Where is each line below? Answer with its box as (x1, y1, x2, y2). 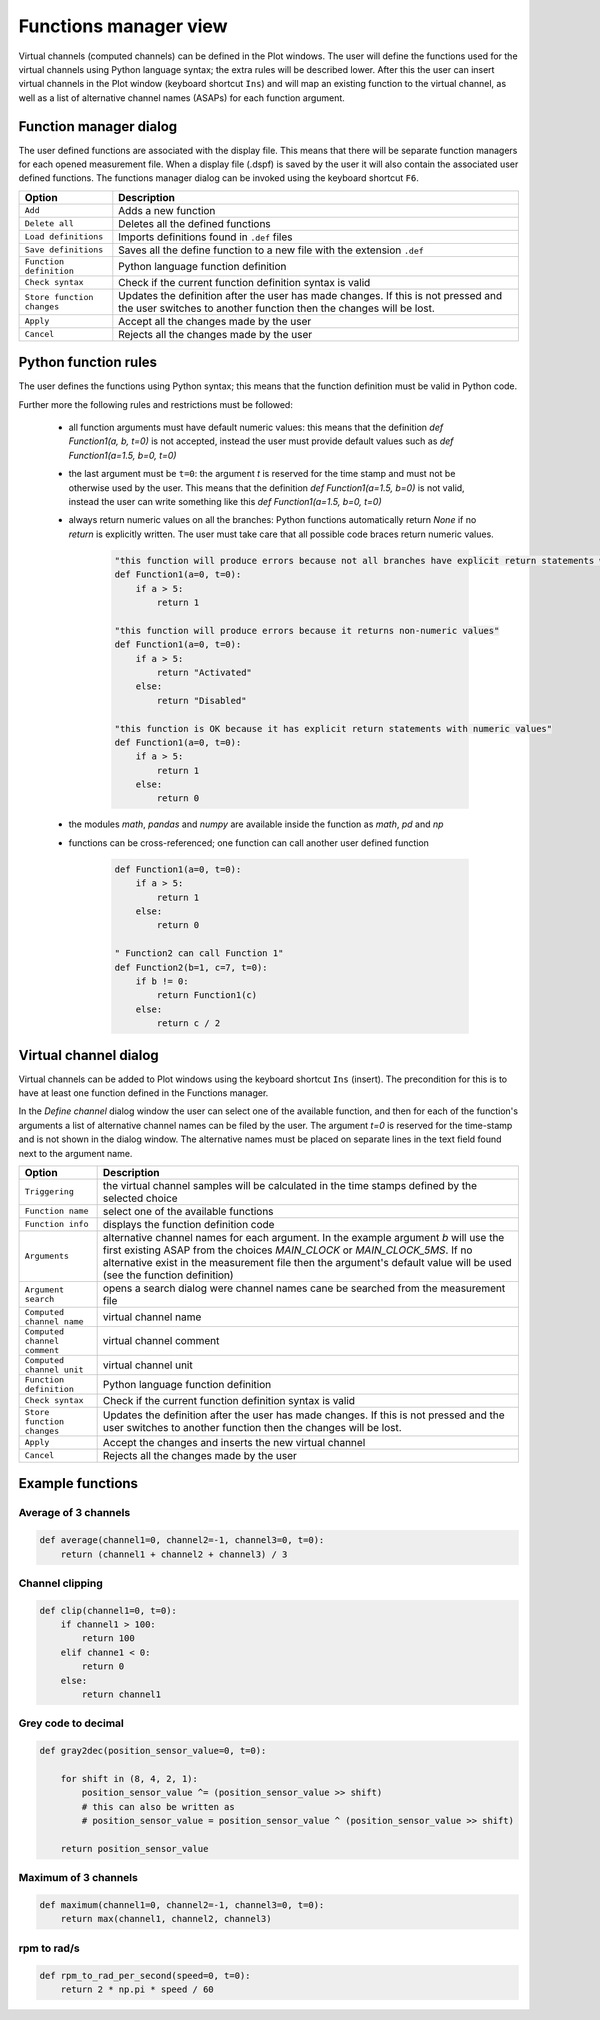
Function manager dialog (18, 118, 178, 135)
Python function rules (18, 354, 158, 371)
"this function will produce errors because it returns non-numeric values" (114, 625, 500, 636)
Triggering (24, 1186, 75, 1197)
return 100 (81, 1633, 135, 1644)
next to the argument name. (18, 1147, 133, 1159)
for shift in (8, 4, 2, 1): (60, 1773, 199, 1784)
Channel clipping (18, 1576, 104, 1590)
